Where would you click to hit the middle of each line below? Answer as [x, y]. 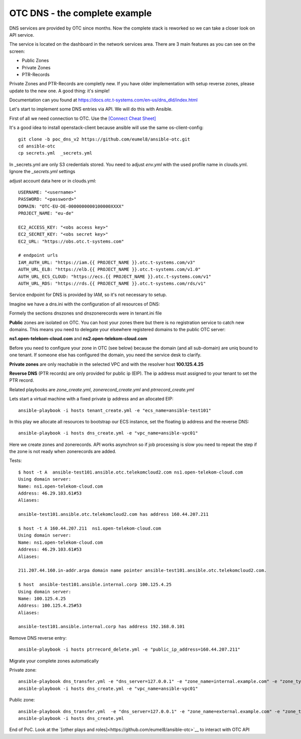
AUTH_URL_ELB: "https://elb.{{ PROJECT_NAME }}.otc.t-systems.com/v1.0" [109, 269]
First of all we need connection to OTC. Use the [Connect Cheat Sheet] [83, 118]
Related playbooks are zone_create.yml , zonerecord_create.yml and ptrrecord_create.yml [102, 389]
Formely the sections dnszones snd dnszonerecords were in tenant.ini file [86, 313]
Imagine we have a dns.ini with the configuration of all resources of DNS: [85, 304]
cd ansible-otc [37, 146]
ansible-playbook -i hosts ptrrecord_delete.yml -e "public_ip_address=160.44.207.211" [129, 649]
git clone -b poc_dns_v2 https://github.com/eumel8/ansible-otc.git [104, 139]
